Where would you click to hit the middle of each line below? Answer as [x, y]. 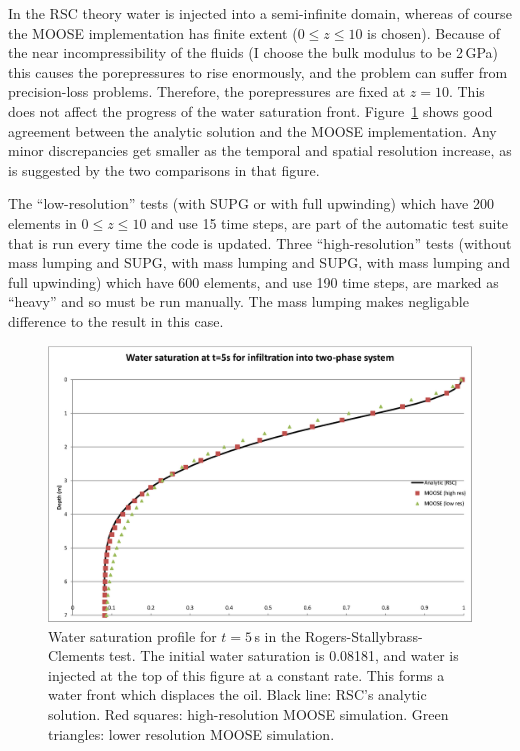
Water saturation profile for [132, 635]
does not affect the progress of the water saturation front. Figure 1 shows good [250, 110]
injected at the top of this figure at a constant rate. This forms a [246, 674]
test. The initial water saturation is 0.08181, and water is [284, 655]
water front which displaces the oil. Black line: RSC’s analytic [237, 694]
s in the [277, 635]
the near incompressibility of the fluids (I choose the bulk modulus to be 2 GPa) [253, 52]
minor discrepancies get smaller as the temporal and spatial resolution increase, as [260, 150]
